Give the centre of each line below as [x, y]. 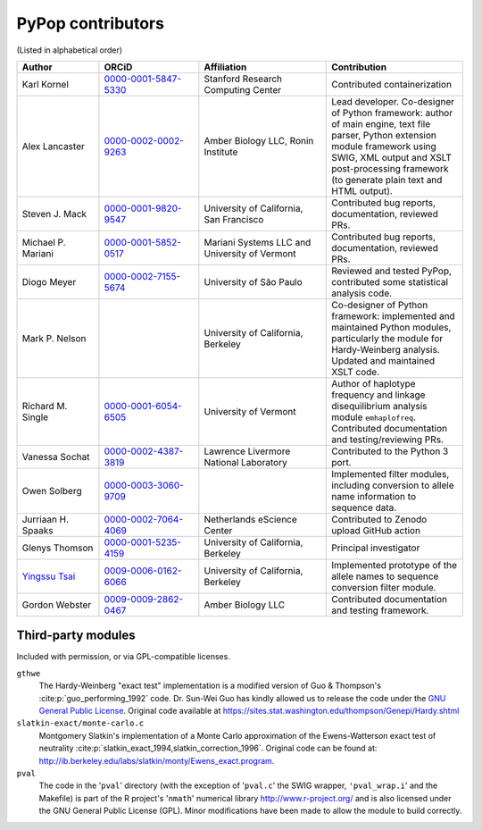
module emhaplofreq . [374, 417]
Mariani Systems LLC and [258, 242]
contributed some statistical [390, 281]
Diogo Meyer [49, 281]
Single [35, 417]
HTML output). [362, 190]
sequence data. [364, 507]
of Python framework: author [392, 113]
